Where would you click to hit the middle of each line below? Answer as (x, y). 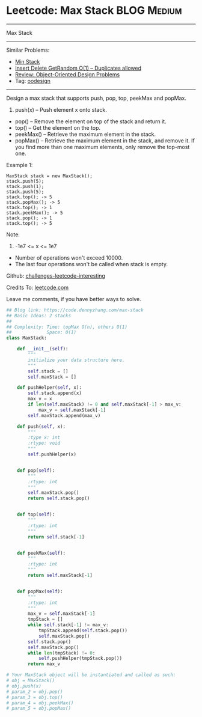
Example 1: (20, 165)
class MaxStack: (26, 338)
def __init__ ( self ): (43, 349)
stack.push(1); (25, 186)
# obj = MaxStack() (31, 681)
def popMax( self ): (40, 591)
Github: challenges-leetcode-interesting (56, 276)
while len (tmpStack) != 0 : (62, 653)
